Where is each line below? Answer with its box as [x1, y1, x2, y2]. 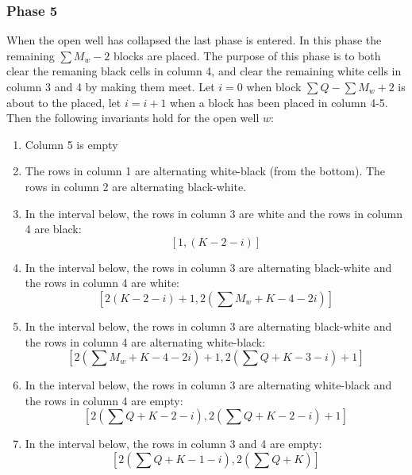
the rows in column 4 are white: [25, 274, 179, 291]
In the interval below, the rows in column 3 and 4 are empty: [25, 435, 322, 452]
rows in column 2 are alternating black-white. [25, 178, 247, 194]
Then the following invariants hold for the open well [6, 109, 260, 126]
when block [246, 79, 302, 94]
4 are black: [25, 220, 82, 237]
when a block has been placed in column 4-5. [170, 94, 388, 110]
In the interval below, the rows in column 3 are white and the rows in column [25, 205, 402, 221]
